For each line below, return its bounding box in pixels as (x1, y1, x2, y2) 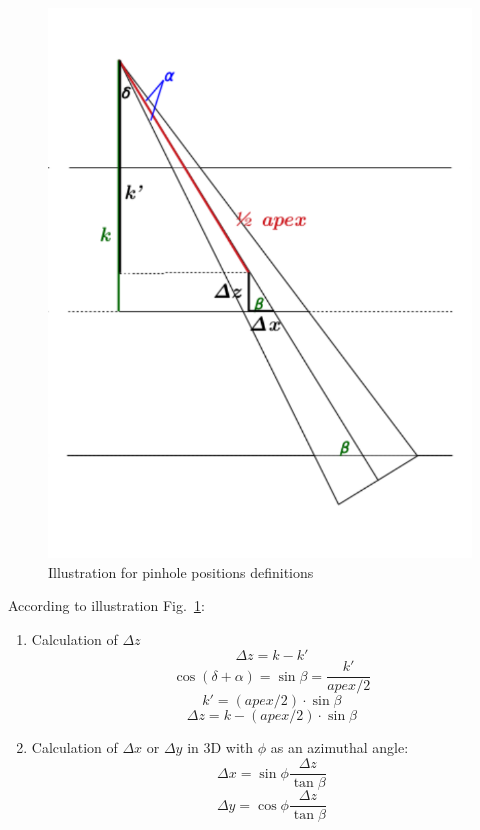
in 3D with (187, 737, 254, 758)
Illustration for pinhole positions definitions (48, 561, 314, 582)
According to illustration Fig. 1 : (8, 595, 205, 616)
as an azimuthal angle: (270, 737, 409, 758)
